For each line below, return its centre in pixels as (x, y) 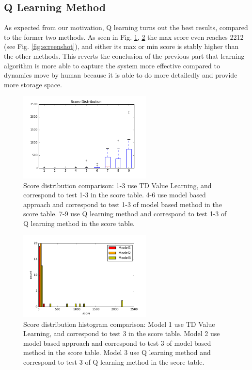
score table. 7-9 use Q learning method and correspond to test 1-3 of (125, 214)
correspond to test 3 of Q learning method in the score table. (114, 362)
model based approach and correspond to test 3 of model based (117, 343)
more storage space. (33, 84)
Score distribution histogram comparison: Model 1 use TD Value (119, 324)
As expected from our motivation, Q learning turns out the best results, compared (126, 27)
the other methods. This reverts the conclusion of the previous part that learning (124, 56)
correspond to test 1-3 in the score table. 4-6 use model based (115, 195)
